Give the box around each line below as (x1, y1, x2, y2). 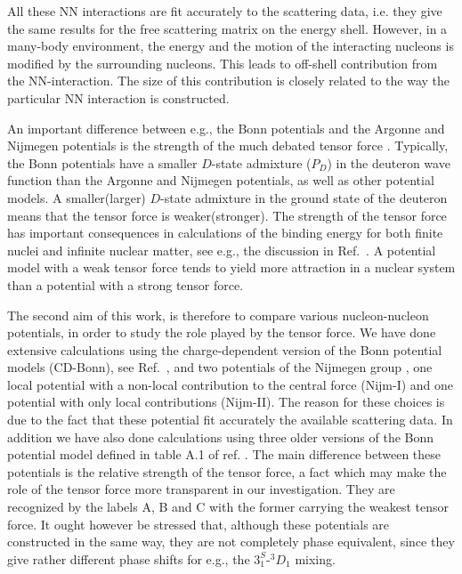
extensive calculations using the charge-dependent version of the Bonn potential (7, 340, 442, 359)
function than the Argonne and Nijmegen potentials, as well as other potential (7, 171, 434, 190)
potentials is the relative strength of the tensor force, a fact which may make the (7, 462, 447, 481)
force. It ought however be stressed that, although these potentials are (7, 514, 390, 533)
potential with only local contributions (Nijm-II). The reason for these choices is (7, 392, 445, 411)
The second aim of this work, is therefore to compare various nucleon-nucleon (7, 305, 429, 324)
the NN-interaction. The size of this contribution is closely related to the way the (7, 71, 450, 90)
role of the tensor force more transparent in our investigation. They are (7, 480, 395, 498)
